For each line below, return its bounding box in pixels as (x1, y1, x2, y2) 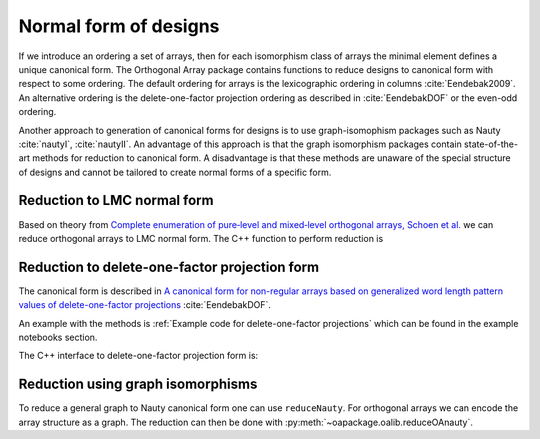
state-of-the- (463, 138, 519, 150)
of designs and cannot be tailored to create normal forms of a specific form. (18, 166, 332, 178)
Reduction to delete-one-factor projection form (18, 258, 320, 275)
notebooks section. (18, 331, 98, 344)
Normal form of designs (18, 15, 220, 37)
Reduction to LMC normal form (18, 192, 214, 209)
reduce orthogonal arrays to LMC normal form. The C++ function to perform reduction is (18, 232, 384, 244)
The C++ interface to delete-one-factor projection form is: (18, 350, 259, 362)
